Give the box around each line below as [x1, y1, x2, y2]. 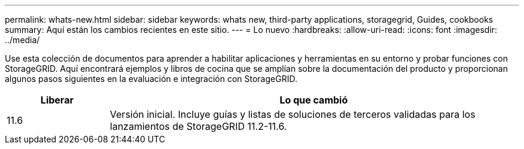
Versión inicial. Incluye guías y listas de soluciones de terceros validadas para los [109, 108, 476, 120]
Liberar [40, 94, 74, 106]
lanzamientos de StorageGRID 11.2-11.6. [109, 120, 287, 132]
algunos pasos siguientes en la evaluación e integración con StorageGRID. [5, 74, 297, 84]
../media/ [5, 35, 40, 45]
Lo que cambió [279, 94, 348, 106]
